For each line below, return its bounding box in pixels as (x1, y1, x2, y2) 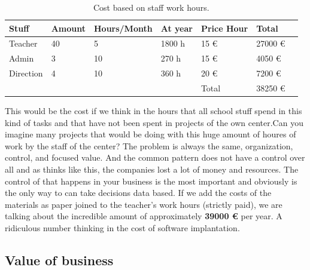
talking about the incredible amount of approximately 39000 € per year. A (5, 210, 282, 222)
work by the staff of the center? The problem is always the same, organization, (5, 139, 293, 152)
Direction (9, 67, 43, 79)
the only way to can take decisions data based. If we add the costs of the (5, 186, 272, 199)
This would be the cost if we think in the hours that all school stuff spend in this (5, 105, 302, 117)
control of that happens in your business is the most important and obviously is (5, 174, 297, 187)
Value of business (5, 250, 114, 269)
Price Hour (200, 22, 248, 34)
